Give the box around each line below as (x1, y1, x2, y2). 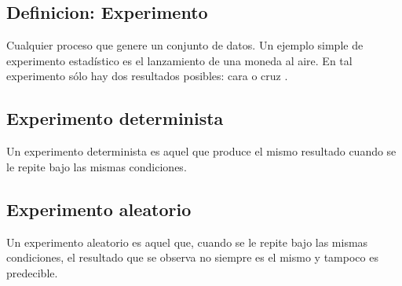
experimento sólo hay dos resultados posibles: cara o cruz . (6, 68, 288, 84)
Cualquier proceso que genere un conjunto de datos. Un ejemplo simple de (6, 37, 364, 53)
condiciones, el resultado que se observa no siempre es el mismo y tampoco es (6, 249, 378, 266)
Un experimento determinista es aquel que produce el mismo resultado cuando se (6, 143, 397, 159)
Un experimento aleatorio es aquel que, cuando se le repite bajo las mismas (6, 233, 368, 250)
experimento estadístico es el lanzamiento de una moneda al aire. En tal (6, 52, 353, 68)
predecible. (6, 264, 58, 280)
